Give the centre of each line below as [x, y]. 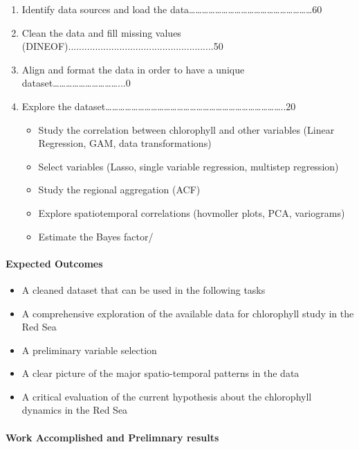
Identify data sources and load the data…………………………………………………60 [172, 9]
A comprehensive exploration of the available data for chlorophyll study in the [188, 313]
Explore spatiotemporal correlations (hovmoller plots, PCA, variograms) [192, 212]
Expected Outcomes [54, 263]
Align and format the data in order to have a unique [133, 69]
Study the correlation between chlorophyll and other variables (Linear [186, 129]
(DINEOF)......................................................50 [122, 46]
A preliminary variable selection [89, 350]
